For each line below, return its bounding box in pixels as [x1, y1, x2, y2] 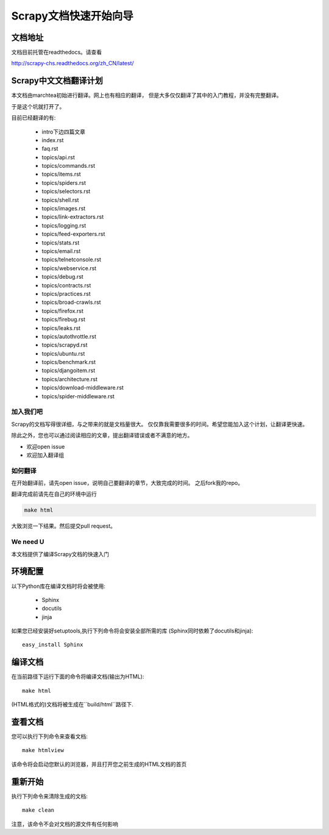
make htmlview [22, 747, 64, 754]
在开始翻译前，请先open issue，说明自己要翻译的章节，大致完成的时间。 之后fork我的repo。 [11, 479, 244, 487]
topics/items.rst [41, 171, 82, 178]
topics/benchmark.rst [41, 359, 96, 366]
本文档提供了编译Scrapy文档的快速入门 [11, 550, 110, 557]
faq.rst [41, 145, 58, 152]
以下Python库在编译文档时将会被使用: [11, 582, 106, 590]
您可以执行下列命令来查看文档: [11, 733, 88, 740]
